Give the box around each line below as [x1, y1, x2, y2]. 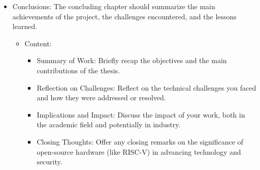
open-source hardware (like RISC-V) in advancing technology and [37, 146, 241, 157]
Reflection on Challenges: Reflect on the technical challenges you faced [37, 82, 256, 93]
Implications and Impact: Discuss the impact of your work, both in [37, 109, 245, 120]
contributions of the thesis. [37, 65, 120, 75]
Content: [24, 38, 52, 48]
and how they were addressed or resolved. [37, 92, 166, 103]
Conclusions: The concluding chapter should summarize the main [12, 1, 215, 11]
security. [37, 156, 62, 167]
